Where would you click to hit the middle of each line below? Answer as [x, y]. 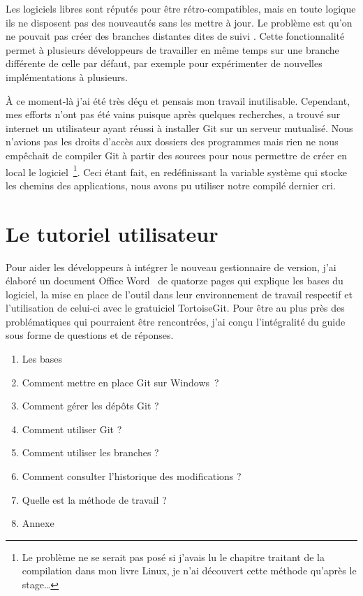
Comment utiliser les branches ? [90, 452]
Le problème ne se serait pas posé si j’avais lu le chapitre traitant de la [173, 557]
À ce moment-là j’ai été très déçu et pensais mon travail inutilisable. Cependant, [178, 100]
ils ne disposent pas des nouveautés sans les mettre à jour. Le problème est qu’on [179, 22]
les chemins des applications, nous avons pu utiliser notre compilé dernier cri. [171, 185]
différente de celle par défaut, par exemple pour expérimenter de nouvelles [164, 63]
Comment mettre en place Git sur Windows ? [120, 382]
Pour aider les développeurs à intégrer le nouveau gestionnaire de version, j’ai [171, 267]
